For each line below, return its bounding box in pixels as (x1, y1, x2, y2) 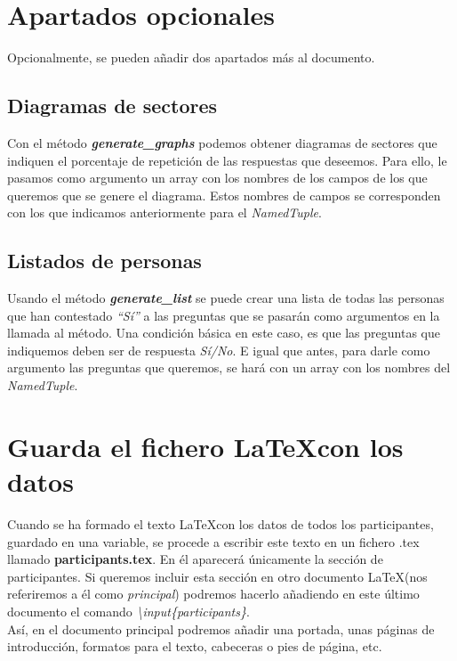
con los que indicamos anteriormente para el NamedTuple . (7, 203, 322, 222)
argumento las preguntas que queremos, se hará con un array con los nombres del (7, 358, 451, 377)
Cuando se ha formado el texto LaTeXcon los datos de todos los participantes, (7, 514, 434, 533)
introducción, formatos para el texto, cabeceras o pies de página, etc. (7, 637, 382, 656)
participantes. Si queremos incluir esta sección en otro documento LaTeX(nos (7, 567, 428, 585)
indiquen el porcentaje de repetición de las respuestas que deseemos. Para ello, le (7, 151, 447, 169)
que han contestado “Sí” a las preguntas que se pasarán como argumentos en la (7, 306, 440, 324)
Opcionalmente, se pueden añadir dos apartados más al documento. (7, 48, 375, 67)
